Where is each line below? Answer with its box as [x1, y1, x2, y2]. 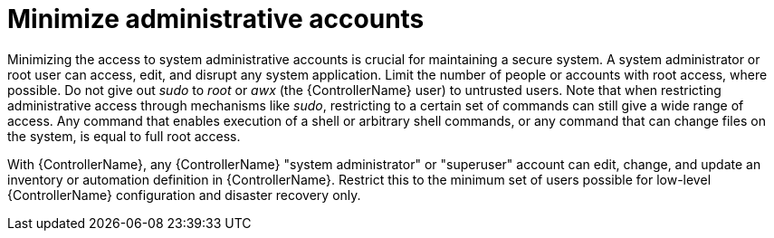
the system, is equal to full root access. [7, 128, 241, 144]
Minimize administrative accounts [7, 4, 425, 34]
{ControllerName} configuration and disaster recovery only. [7, 186, 361, 203]
